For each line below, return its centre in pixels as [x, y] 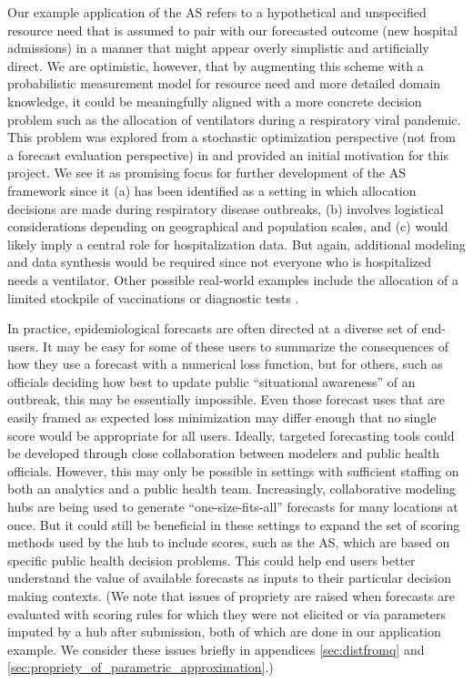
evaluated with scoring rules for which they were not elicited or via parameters [226, 613]
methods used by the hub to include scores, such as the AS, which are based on [229, 542]
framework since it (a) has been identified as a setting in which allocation [212, 190]
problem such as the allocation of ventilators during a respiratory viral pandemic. [234, 119]
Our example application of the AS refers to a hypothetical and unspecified [217, 12]
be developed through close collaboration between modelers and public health [224, 453]
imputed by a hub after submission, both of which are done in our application [224, 632]
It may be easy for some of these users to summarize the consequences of [246, 346]
